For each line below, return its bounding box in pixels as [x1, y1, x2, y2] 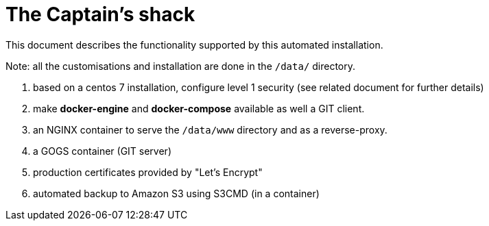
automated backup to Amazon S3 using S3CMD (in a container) [33, 187, 320, 199]
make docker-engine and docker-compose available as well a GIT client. [33, 102, 365, 114]
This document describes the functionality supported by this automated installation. [5, 38, 383, 51]
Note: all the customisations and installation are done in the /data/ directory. [5, 60, 356, 72]
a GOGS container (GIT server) [33, 145, 171, 157]
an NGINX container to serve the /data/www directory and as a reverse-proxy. [33, 123, 387, 136]
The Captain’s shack [5, 3, 195, 26]
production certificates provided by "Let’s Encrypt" [33, 166, 263, 178]
